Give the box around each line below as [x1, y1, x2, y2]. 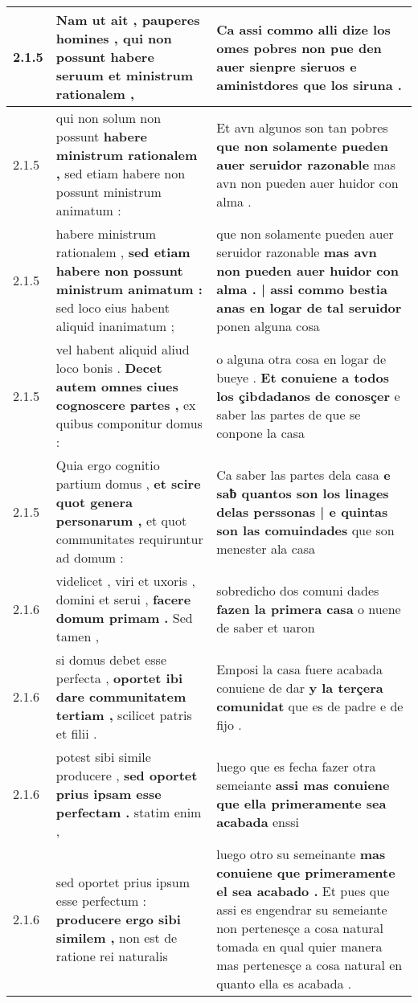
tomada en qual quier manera [216, 937, 383, 956]
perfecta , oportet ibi [55, 669, 182, 687]
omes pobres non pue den [216, 38, 382, 57]
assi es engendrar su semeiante [216, 900, 387, 919]
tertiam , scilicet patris [55, 706, 192, 724]
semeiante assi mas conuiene [216, 775, 390, 794]
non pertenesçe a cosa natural [216, 919, 384, 937]
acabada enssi [216, 812, 300, 831]
